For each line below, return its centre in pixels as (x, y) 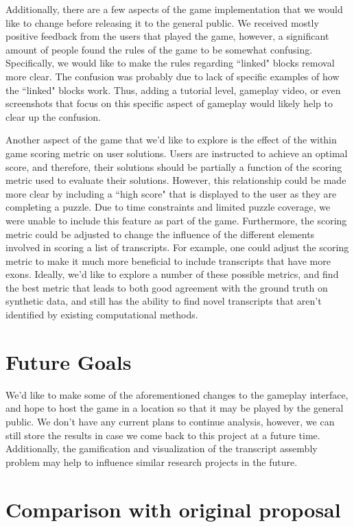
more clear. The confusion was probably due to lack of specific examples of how (173, 76)
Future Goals (69, 361)
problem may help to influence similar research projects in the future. (152, 461)
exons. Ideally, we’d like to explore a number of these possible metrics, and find (172, 274)
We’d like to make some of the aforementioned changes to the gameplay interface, (177, 394)
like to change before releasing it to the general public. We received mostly (162, 22)
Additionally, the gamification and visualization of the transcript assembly (162, 448)
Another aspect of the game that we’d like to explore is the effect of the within (171, 140)
